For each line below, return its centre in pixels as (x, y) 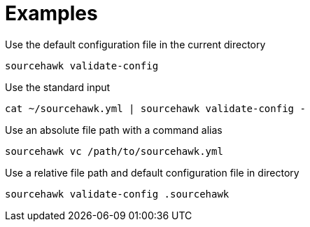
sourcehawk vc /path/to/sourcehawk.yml (114, 151)
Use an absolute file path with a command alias (114, 130)
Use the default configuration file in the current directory (135, 44)
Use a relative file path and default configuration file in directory (152, 172)
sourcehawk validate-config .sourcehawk (117, 194)
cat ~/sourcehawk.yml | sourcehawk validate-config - (155, 108)
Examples (51, 13)
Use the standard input (58, 87)
